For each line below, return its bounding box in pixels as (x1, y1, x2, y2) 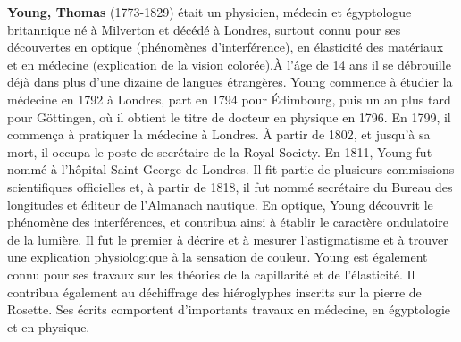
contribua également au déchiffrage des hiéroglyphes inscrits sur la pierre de (7, 282, 422, 301)
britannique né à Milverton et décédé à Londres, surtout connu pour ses (7, 20, 401, 38)
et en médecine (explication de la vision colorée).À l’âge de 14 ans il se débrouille (7, 54, 451, 73)
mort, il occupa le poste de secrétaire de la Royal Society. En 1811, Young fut (7, 142, 432, 161)
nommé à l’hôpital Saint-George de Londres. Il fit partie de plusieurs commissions (7, 160, 455, 179)
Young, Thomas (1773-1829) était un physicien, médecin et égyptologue (7, 3, 412, 21)
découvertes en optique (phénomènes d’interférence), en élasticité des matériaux (7, 38, 444, 56)
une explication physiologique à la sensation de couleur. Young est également (7, 247, 428, 266)
